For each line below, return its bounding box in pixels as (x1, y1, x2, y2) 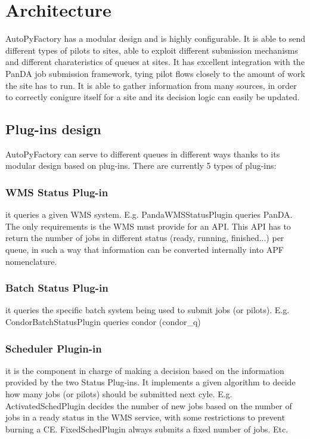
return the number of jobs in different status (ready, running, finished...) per (5, 231, 284, 244)
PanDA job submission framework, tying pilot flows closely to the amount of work (5, 67, 305, 79)
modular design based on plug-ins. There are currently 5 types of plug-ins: (5, 159, 277, 172)
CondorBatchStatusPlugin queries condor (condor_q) (5, 316, 201, 328)
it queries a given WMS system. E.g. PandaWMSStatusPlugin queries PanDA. (5, 208, 293, 221)
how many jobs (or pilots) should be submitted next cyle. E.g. (5, 388, 232, 400)
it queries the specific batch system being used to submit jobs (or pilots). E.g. (5, 304, 290, 316)
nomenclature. (5, 255, 57, 267)
